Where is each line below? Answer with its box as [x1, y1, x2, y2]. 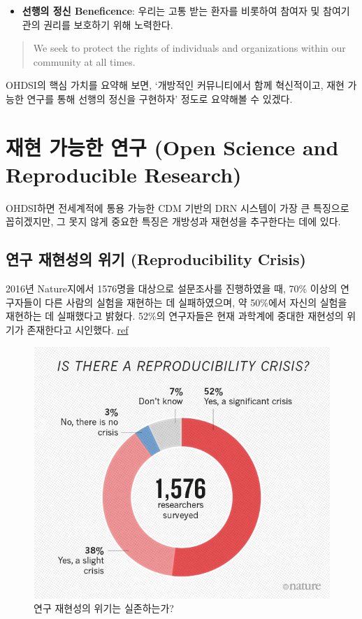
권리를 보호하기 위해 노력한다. [43, 17, 173, 31]
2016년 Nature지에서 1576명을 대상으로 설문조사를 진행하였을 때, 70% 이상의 [6, 281, 338, 296]
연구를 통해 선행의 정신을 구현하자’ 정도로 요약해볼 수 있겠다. [27, 91, 293, 106]
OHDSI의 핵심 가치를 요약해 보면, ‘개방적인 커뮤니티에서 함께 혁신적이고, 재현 [6, 78, 345, 92]
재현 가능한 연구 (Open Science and [6, 132, 339, 161]
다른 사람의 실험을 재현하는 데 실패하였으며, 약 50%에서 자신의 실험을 [45, 294, 347, 309]
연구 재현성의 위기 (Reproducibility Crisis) [6, 248, 306, 270]
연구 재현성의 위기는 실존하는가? [34, 601, 174, 616]
